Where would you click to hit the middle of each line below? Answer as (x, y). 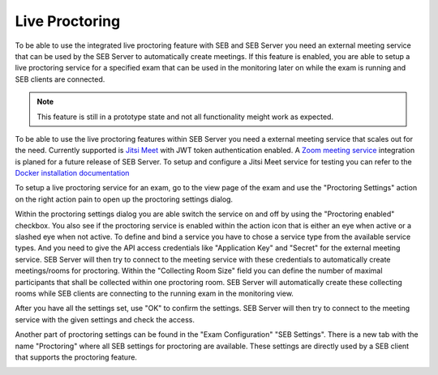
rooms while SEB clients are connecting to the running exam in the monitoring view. (154, 293)
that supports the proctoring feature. (76, 357)
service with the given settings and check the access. (105, 319)
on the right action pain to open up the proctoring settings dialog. (124, 199)
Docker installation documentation (72, 173)
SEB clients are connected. (60, 79)
